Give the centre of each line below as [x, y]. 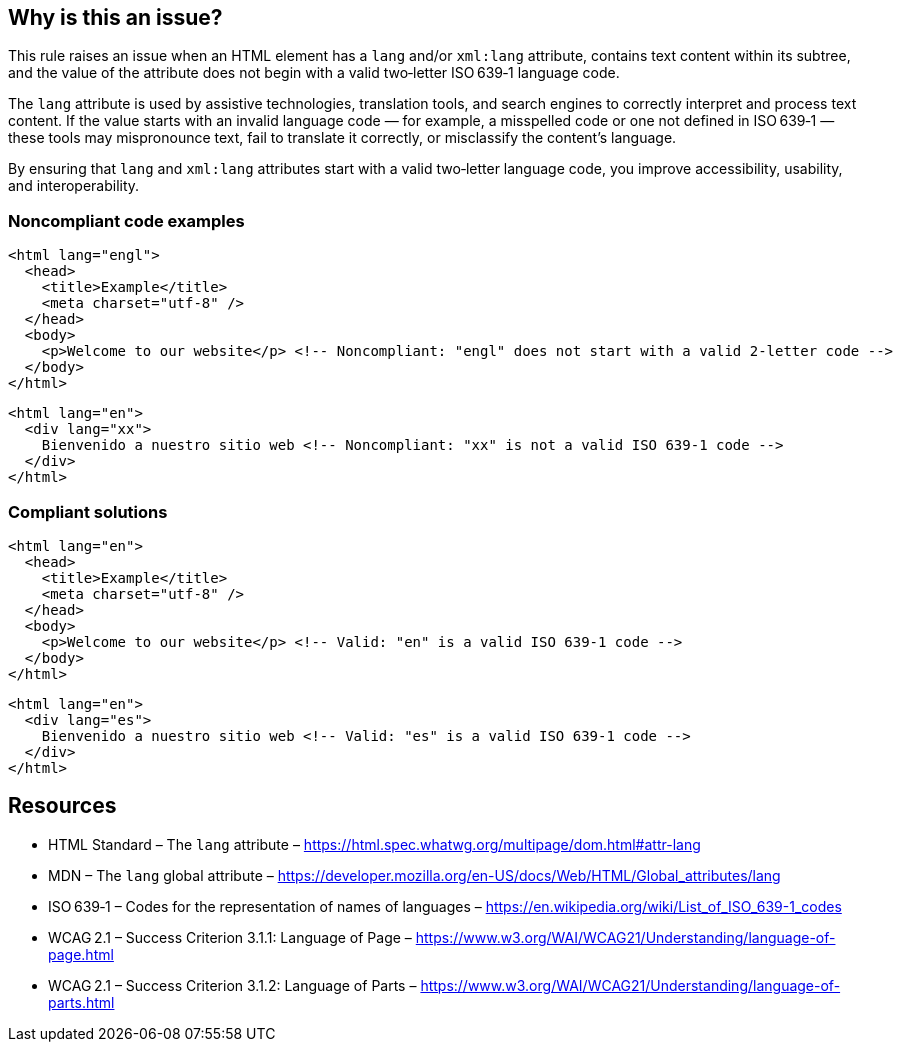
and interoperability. [74, 186]
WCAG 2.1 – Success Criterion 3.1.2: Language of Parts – [232, 985]
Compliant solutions [88, 511]
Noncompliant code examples [126, 220]
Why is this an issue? [115, 17]
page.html [81, 954]
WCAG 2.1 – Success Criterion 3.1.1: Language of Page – [230, 937]
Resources [62, 806]
